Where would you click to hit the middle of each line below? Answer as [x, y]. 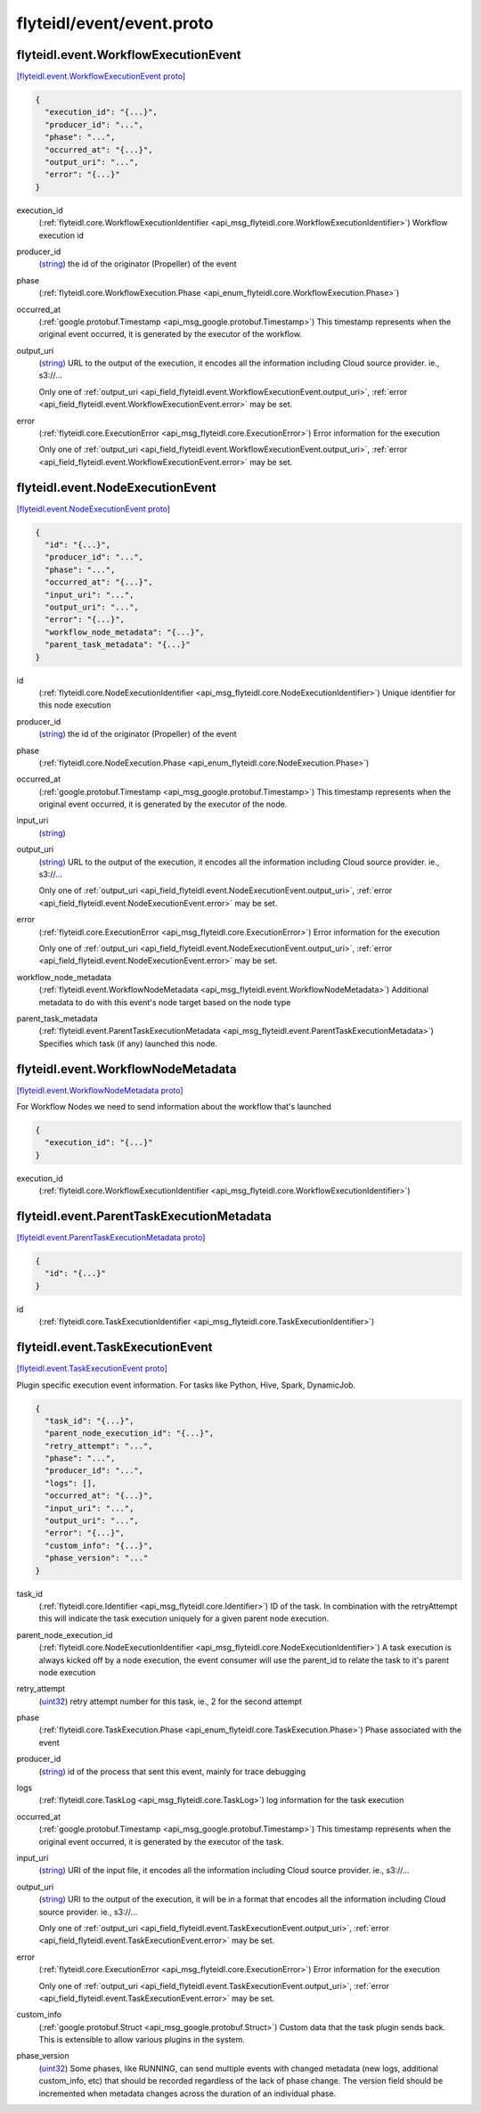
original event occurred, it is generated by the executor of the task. [161, 1841]
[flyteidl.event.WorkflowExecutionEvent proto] [101, 77]
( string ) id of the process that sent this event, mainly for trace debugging [172, 1771]
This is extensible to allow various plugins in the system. [142, 2040]
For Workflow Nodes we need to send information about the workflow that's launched [174, 1107]
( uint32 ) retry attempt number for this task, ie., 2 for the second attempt [171, 1701]
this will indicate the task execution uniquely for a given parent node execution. [184, 1618]
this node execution [75, 705]
